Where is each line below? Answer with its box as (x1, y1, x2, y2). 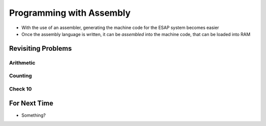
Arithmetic (9, 59, 35, 66)
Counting (9, 72, 32, 79)
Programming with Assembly (9, 7, 131, 18)
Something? (21, 112, 46, 118)
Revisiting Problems (9, 44, 72, 53)
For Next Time (9, 99, 54, 108)
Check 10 (9, 85, 32, 92)
